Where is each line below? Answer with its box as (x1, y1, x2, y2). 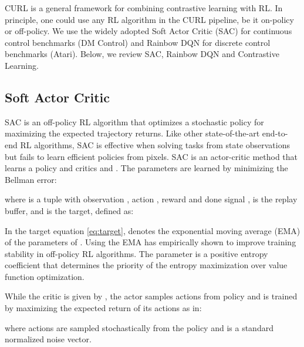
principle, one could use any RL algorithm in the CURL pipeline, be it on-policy (5, 13, 294, 25)
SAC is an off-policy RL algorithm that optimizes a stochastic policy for (5, 115, 264, 128)
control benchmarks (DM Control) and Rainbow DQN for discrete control (5, 36, 271, 48)
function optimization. (5, 270, 85, 282)
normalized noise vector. (5, 333, 92, 345)
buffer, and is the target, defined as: (5, 204, 134, 216)
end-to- (262, 127, 288, 139)
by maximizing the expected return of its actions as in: (5, 302, 202, 314)
